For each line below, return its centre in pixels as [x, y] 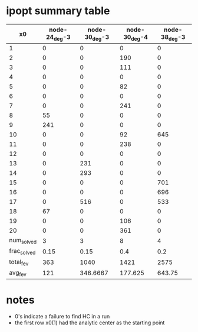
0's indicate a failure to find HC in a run [62, 316]
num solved [23, 241]
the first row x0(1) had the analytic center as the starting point [90, 323]
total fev [19, 262]
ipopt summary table [58, 11]
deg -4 [139, 38]
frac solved [22, 252]
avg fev [18, 273]
